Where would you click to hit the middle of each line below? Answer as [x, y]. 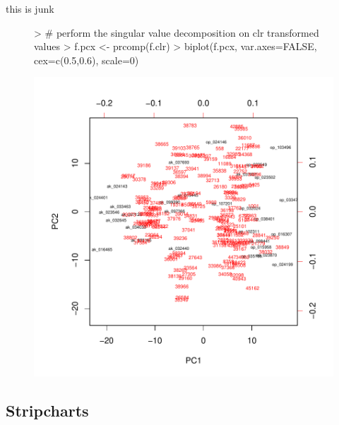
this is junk [30, 8]
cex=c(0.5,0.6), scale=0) [87, 60]
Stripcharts [47, 411]
